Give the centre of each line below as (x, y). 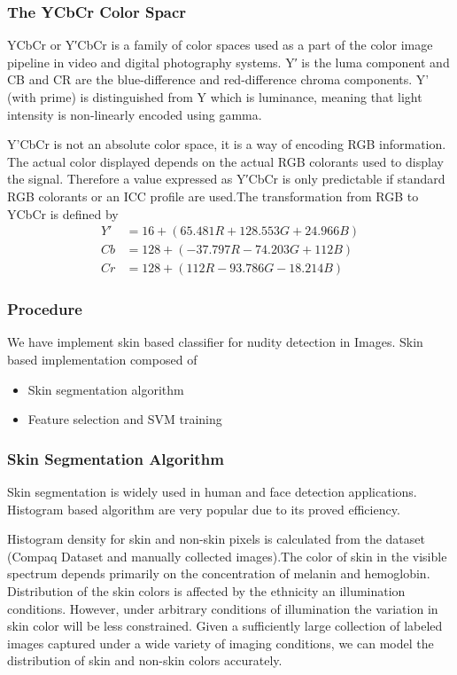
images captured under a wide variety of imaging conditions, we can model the (221, 643)
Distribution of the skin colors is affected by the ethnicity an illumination (206, 591)
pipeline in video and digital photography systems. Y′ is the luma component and (228, 62)
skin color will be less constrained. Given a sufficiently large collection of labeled (225, 626)
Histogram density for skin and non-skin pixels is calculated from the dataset (216, 539)
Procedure (45, 309)
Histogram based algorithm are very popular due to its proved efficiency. (204, 509)
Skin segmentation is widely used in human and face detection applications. (212, 492)
